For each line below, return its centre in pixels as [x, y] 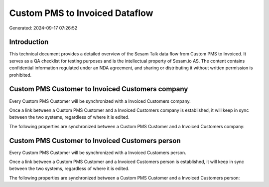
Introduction [29, 42]
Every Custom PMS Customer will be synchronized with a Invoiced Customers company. [100, 101]
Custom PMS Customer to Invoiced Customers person [95, 140]
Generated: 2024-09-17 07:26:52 [43, 28]
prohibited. [20, 75]
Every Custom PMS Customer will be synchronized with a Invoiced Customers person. [98, 153]
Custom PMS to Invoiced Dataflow [81, 13]
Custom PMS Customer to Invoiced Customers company [99, 89]
